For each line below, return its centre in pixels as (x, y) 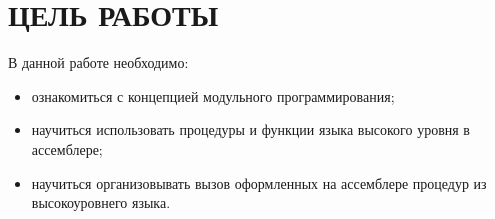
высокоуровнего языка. (101, 202)
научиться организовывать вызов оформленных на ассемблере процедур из (259, 182)
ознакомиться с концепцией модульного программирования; (213, 95)
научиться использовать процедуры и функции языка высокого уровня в (250, 129)
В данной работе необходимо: (98, 62)
